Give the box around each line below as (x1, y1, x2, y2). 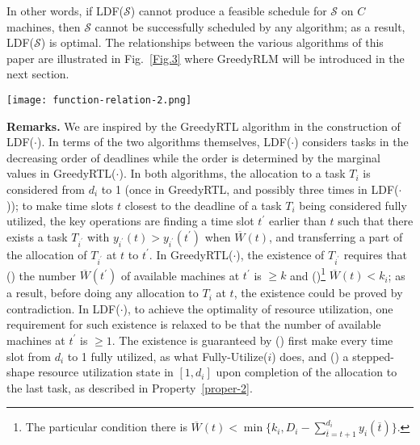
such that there (338, 212, 414, 229)
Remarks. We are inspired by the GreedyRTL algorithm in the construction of (6, 117, 401, 134)
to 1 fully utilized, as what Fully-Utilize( (67, 347, 268, 364)
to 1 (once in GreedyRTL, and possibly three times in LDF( (101, 181, 399, 197)
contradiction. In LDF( (6, 300, 120, 317)
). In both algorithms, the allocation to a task (119, 165, 346, 182)
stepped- (352, 347, 395, 364)
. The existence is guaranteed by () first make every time (111, 331, 393, 348)
